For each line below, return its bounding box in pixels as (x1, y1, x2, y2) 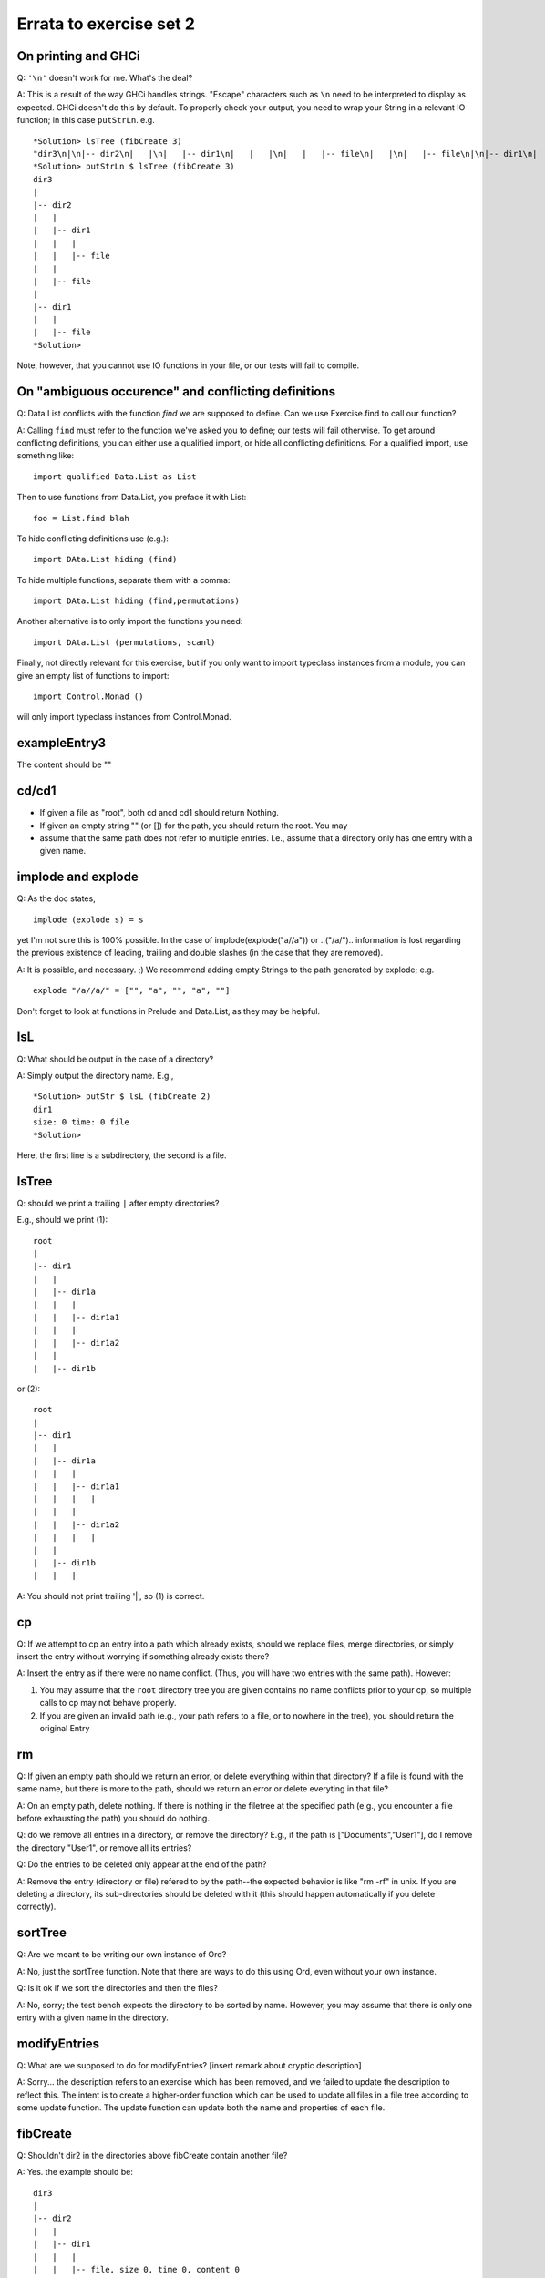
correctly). (16, 1901, 57, 1913)
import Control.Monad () (33, 692, 144, 702)
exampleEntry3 (16, 735, 107, 751)
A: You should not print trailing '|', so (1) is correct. (16, 1590, 205, 1601)
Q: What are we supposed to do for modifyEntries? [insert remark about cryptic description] (16, 2059, 362, 2070)
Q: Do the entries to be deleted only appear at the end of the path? (16, 1859, 267, 1870)
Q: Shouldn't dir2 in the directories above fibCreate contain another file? (16, 2150, 288, 2160)
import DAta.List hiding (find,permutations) (33, 596, 241, 606)
